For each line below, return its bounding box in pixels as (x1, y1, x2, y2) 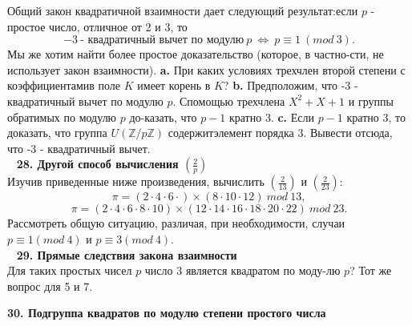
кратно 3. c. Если (228, 108, 314, 125)
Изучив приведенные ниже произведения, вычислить (7, 173, 265, 190)
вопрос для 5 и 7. (7, 277, 93, 294)
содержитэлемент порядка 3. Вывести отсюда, (168, 124, 393, 141)
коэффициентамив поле (7, 77, 121, 94)
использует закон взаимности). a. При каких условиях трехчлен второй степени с (7, 61, 406, 78)
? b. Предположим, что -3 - (223, 77, 358, 94)
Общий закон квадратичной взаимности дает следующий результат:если (7, 2, 358, 18)
